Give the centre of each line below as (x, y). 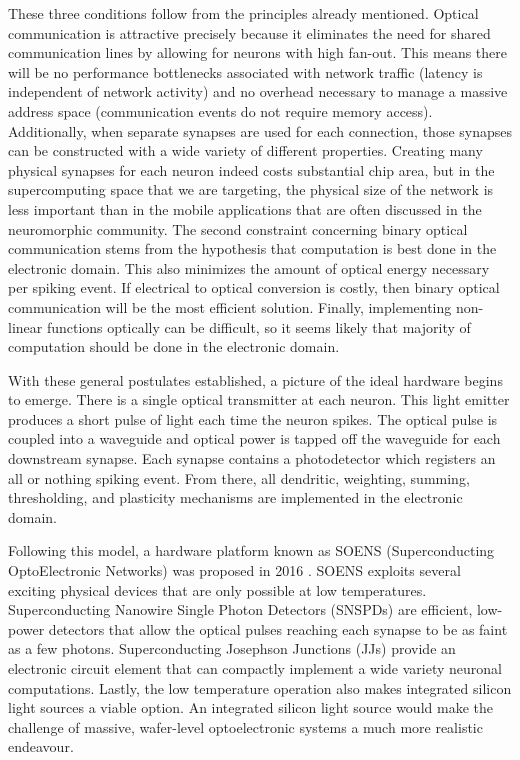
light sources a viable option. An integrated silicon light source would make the (250, 707)
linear (25, 326)
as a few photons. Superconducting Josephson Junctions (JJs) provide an (232, 648)
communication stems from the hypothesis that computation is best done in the (252, 248)
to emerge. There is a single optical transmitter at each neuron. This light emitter (259, 399)
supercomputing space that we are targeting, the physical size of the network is (251, 189)
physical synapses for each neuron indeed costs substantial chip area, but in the (251, 169)
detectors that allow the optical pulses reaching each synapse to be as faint (278, 628)
